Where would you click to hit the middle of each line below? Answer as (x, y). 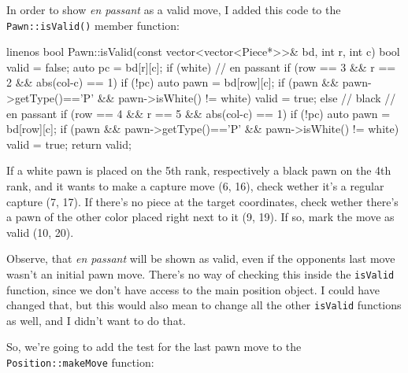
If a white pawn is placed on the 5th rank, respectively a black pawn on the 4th (199, 170)
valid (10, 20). (40, 232)
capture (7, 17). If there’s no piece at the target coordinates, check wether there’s (202, 201)
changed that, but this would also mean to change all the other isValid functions (204, 305)
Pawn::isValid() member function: (93, 25)
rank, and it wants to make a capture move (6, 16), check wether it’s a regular (195, 186)
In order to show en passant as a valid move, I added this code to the (174, 9)
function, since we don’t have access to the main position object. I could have (193, 289)
